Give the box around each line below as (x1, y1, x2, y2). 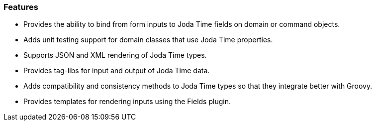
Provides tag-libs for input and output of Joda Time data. (23, 66, 210, 75)
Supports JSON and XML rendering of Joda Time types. (23, 51, 207, 60)
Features (3, 2, 38, 12)
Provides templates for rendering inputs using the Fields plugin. (23, 97, 231, 106)
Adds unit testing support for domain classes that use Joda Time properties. (23, 35, 273, 44)
